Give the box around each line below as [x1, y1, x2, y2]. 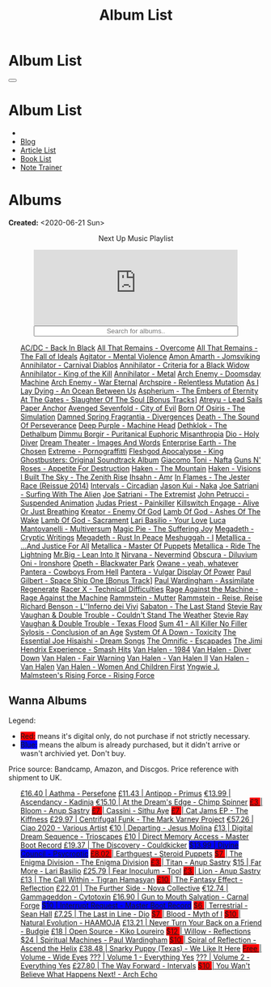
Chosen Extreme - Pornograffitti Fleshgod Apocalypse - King [19, 446, 224, 456]
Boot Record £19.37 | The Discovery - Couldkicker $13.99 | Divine [19, 840, 239, 850]
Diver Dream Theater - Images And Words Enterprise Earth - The [19, 437, 237, 447]
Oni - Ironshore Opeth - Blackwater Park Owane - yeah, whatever [19, 558, 239, 568]
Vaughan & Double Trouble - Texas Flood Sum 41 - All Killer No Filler [19, 618, 248, 629]
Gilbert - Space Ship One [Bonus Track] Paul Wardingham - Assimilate [19, 575, 255, 585]
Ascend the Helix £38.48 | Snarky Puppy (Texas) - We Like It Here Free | [19, 943, 262, 953]
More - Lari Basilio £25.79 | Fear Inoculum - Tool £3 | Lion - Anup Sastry [19, 865, 261, 876]
